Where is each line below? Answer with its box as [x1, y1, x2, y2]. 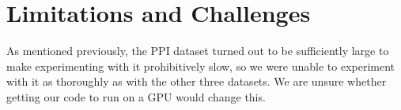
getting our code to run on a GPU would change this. [6, 88, 266, 104]
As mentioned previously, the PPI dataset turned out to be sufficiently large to [6, 42, 389, 59]
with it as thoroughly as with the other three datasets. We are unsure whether [6, 73, 387, 90]
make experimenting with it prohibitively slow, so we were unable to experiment [6, 57, 395, 74]
